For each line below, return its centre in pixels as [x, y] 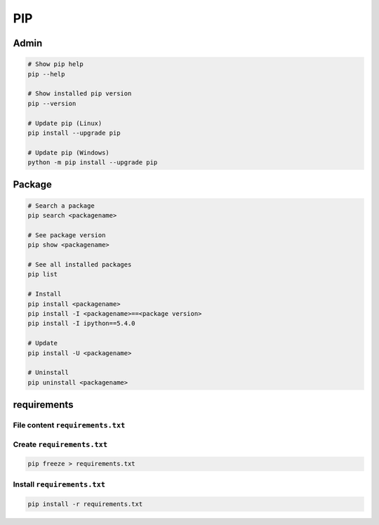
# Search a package [61, 206]
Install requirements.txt [59, 484]
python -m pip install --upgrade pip [93, 162]
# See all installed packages [80, 264]
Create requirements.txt [60, 444]
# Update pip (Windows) [69, 152]
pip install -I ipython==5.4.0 [82, 324]
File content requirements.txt [69, 425]
